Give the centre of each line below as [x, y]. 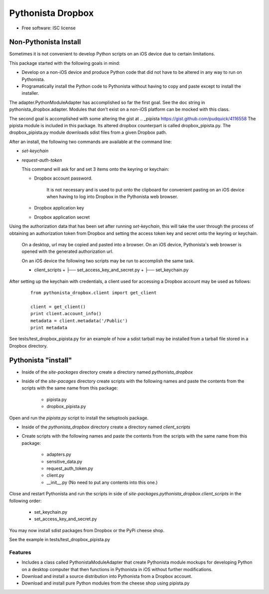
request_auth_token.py [70, 468]
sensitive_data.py [64, 461]
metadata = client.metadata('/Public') [79, 321]
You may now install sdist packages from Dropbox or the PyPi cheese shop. [87, 530]
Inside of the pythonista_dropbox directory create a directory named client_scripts [106, 427]
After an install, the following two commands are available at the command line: [90, 142]
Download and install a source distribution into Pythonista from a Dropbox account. [107, 576]
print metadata [49, 327]
